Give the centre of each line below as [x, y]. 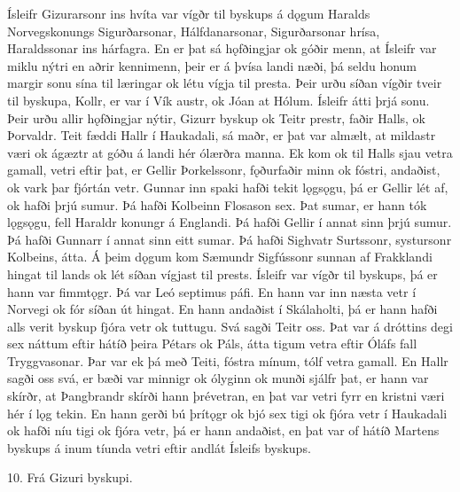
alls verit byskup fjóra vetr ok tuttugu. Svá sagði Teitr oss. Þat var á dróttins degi [230, 326]
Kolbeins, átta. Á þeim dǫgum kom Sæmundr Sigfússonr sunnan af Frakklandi [220, 257]
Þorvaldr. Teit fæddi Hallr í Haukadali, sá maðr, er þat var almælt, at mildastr [222, 135]
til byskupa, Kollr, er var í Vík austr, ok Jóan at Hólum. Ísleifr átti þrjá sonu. [218, 100]
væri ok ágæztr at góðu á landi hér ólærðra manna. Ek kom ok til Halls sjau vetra [230, 152]
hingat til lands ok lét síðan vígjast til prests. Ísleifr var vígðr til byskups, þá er [222, 273]
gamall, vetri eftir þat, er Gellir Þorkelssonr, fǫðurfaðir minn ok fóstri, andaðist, [224, 170]
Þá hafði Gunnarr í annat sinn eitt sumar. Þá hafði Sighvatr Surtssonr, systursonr [230, 239]
